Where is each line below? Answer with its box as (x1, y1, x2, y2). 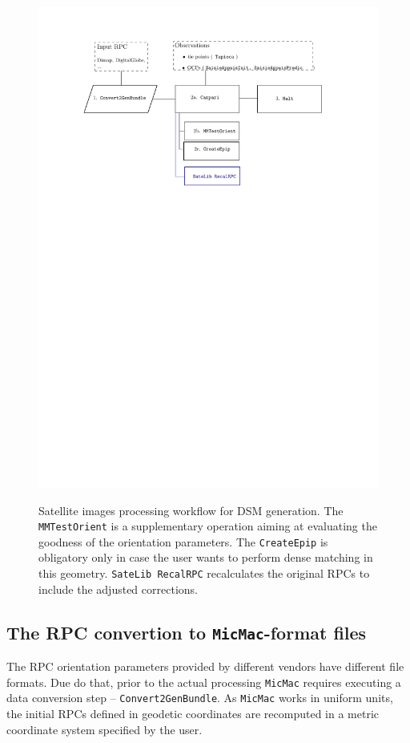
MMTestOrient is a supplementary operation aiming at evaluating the (38, 518, 377, 534)
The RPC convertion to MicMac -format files (6, 619, 367, 644)
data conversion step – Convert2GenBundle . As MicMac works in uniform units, (6, 689, 393, 706)
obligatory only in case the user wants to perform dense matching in (38, 549, 373, 566)
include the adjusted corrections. (38, 580, 198, 597)
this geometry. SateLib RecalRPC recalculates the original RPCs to (38, 565, 370, 582)
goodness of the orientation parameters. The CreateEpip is (38, 533, 328, 550)
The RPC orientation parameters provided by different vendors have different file (6, 658, 404, 675)
